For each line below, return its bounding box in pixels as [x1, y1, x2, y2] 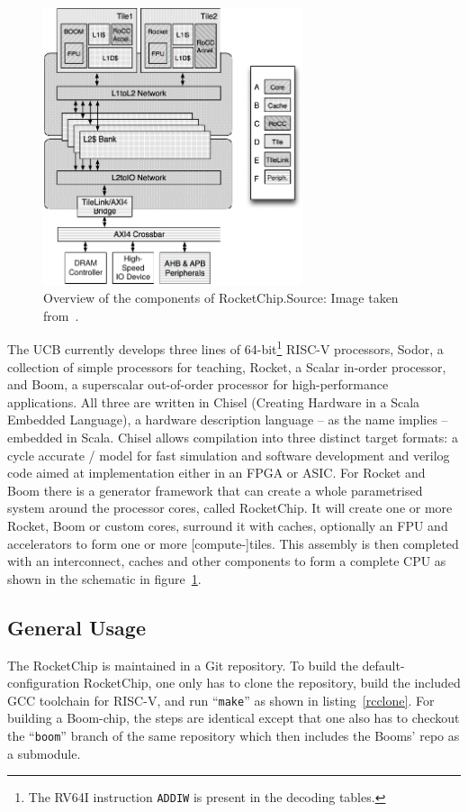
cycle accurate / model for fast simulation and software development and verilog [7, 445, 450, 464]
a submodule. [7, 744, 81, 762]
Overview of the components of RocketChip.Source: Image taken [43, 288, 399, 307]
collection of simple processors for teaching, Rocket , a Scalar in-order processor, [7, 357, 446, 376]
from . [43, 306, 79, 324]
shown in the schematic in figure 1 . [7, 569, 202, 588]
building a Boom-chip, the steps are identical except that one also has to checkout [7, 708, 460, 727]
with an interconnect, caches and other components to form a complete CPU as [7, 552, 446, 570]
